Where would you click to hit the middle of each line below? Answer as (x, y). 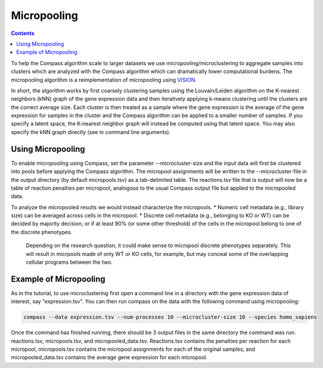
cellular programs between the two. (69, 262)
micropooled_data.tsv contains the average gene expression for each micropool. (109, 357)
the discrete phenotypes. (41, 232)
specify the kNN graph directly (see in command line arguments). (91, 132)
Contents (23, 33)
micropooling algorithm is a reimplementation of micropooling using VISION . (104, 79)
